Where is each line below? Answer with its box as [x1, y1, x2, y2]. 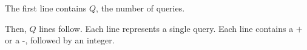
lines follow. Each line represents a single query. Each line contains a [39, 22, 294, 34]
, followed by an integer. [25, 34, 115, 46]
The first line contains [5, 2, 87, 14]
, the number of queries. [96, 2, 185, 14]
